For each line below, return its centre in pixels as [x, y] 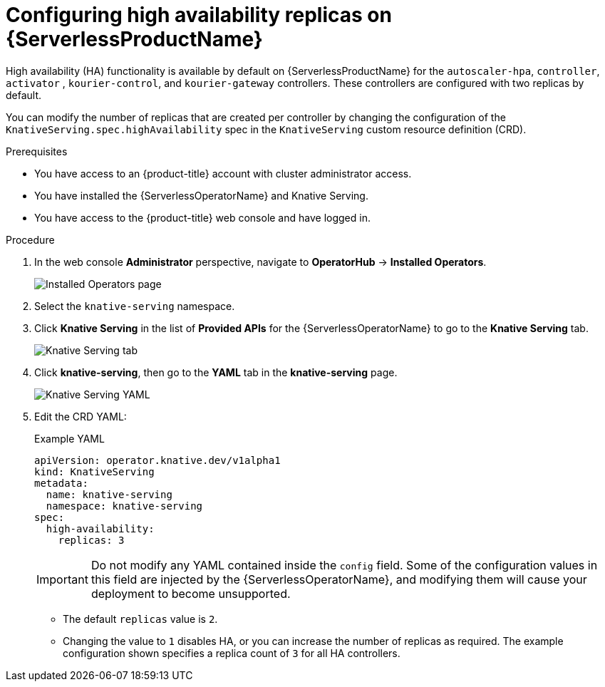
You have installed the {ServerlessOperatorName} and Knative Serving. [201, 195]
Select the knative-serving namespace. [135, 306]
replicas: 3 [91, 540]
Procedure [30, 239]
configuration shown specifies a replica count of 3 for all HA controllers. [232, 653]
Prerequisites [37, 151]
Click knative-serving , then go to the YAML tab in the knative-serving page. [216, 372]
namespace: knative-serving [124, 506]
